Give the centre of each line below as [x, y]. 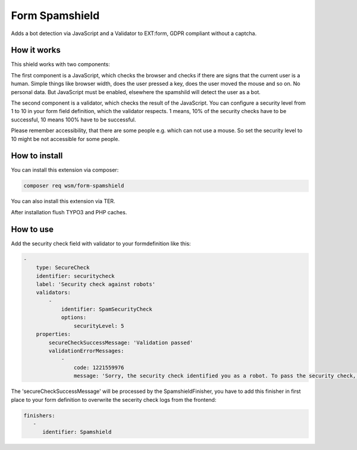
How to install [37, 156]
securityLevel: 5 [99, 326]
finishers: [39, 415]
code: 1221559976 [99, 367]
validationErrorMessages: [86, 351]
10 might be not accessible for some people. [65, 139]
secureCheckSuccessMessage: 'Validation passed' [121, 343]
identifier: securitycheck [76, 276]
